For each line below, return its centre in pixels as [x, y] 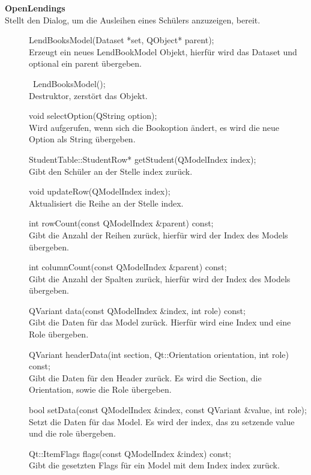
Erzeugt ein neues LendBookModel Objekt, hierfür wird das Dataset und [163, 51]
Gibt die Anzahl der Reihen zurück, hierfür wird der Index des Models [159, 234]
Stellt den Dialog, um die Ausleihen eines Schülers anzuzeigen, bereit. [133, 20]
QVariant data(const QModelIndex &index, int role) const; [137, 310]
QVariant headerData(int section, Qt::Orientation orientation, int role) [159, 354]
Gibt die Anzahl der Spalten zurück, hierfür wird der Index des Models [160, 278]
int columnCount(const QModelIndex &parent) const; [128, 267]
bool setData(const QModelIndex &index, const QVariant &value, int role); [168, 410]
